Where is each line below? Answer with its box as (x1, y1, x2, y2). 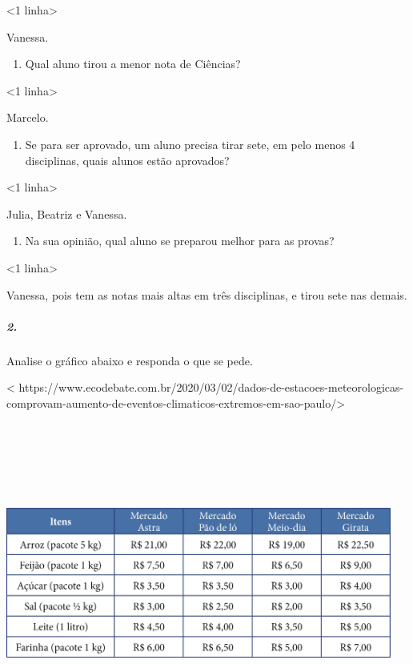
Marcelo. (6, 109, 49, 126)
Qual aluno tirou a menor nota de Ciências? (25, 55, 241, 72)
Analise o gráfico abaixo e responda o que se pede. (6, 352, 253, 368)
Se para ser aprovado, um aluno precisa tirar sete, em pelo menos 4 (25, 135, 355, 152)
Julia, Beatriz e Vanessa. (6, 205, 127, 222)
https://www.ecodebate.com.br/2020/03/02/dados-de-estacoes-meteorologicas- (18, 379, 404, 396)
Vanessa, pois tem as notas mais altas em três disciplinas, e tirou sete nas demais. (6, 286, 407, 303)
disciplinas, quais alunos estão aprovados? (25, 151, 230, 168)
